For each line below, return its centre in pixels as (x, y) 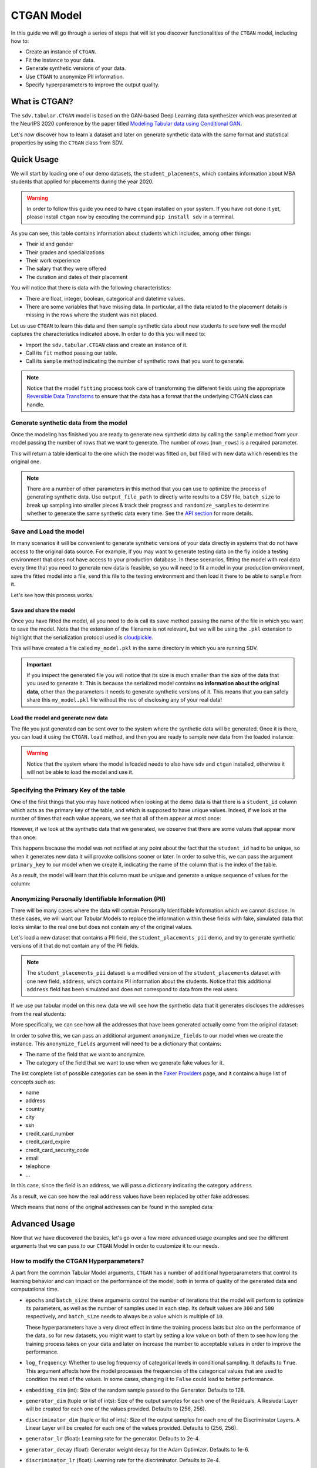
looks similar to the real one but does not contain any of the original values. (102, 927)
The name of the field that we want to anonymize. (86, 1055)
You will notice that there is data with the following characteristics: (91, 288)
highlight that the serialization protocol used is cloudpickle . (82, 637)
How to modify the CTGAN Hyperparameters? (77, 1261)
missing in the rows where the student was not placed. (92, 315)
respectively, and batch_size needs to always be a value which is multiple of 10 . (125, 1317)
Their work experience (53, 260)
